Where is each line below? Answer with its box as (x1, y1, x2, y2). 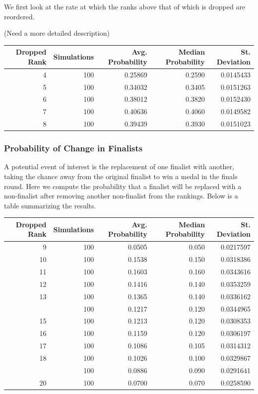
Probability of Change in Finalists (4, 142, 143, 154)
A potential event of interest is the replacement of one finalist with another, (4, 161, 234, 172)
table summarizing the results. (4, 200, 96, 210)
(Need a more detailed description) (4, 28, 110, 38)
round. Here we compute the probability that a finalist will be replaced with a (4, 181, 242, 191)
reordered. (4, 11, 35, 21)
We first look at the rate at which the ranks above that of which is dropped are (4, 1, 246, 11)
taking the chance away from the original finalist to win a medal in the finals (4, 171, 238, 181)
